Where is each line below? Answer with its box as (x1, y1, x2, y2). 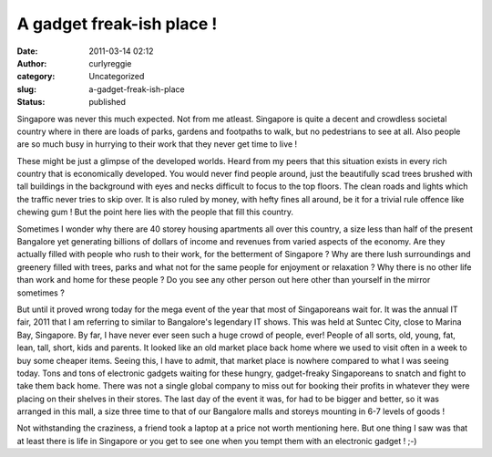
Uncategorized (88, 71, 145, 82)
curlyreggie (88, 57, 132, 68)
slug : (16, 83, 36, 95)
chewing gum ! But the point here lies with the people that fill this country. (16, 206, 293, 218)
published (88, 97, 127, 108)
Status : (16, 97, 46, 108)
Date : (16, 46, 38, 57)
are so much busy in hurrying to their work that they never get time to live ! (16, 139, 298, 150)
